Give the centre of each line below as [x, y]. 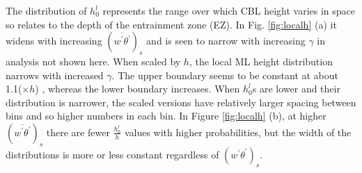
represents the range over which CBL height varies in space [229, 10]
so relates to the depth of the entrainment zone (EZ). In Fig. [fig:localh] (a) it [171, 24]
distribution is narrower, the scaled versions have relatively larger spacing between [181, 102]
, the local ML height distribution [261, 61]
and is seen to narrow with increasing [226, 41]
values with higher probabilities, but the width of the [238, 132]
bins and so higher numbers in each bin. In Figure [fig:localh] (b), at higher [166, 116]
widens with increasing [54, 41]
